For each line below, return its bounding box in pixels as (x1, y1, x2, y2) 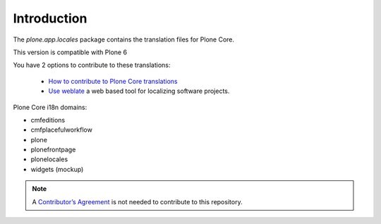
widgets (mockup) (30, 165, 84, 173)
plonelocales (30, 155, 68, 163)
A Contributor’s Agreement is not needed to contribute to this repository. (32, 197, 243, 206)
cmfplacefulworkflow (30, 125, 93, 134)
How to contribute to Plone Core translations (48, 77, 178, 85)
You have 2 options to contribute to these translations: (13, 61, 171, 70)
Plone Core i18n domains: (13, 103, 87, 111)
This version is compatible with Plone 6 (13, 48, 127, 56)
